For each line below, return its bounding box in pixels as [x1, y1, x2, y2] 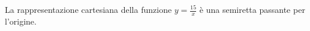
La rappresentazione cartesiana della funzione [5, 4, 172, 15]
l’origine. [5, 15, 37, 27]
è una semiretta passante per [199, 4, 305, 15]
